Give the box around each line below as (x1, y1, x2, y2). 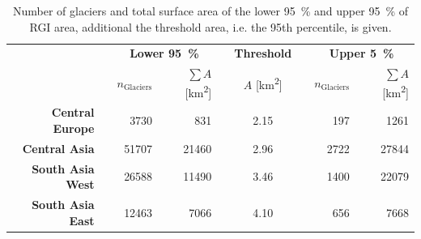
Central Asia (22, 139, 95, 156)
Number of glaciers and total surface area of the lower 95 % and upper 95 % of (12, 2, 409, 19)
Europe (53, 119, 95, 136)
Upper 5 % (329, 45, 394, 62)
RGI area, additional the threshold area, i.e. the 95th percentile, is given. (29, 18, 392, 35)
